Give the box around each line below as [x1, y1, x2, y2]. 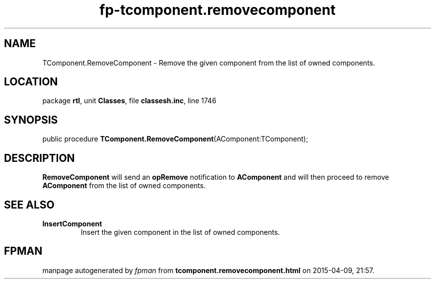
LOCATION [4, 75, 58, 88]
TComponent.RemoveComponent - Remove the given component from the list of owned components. [42, 58, 375, 67]
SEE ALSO [4, 198, 55, 211]
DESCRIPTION [4, 151, 75, 164]
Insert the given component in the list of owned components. [80, 227, 280, 236]
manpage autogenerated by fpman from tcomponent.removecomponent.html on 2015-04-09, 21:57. [42, 266, 374, 275]
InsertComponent [42, 219, 102, 228]
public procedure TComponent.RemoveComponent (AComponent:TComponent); [42, 135, 308, 143]
